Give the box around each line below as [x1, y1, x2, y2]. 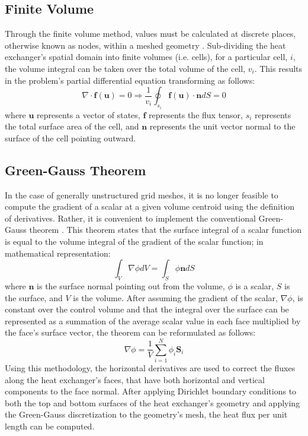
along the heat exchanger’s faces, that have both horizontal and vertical [5, 373, 265, 386]
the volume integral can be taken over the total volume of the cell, [5, 62, 246, 74]
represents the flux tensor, [148, 108, 243, 121]
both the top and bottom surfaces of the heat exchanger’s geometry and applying [5, 396, 300, 409]
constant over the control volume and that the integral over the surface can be [5, 303, 289, 315]
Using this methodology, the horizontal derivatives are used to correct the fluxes [5, 362, 296, 374]
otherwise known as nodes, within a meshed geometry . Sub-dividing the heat [5, 39, 286, 51]
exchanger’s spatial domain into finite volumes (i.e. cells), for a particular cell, [5, 50, 288, 63]
